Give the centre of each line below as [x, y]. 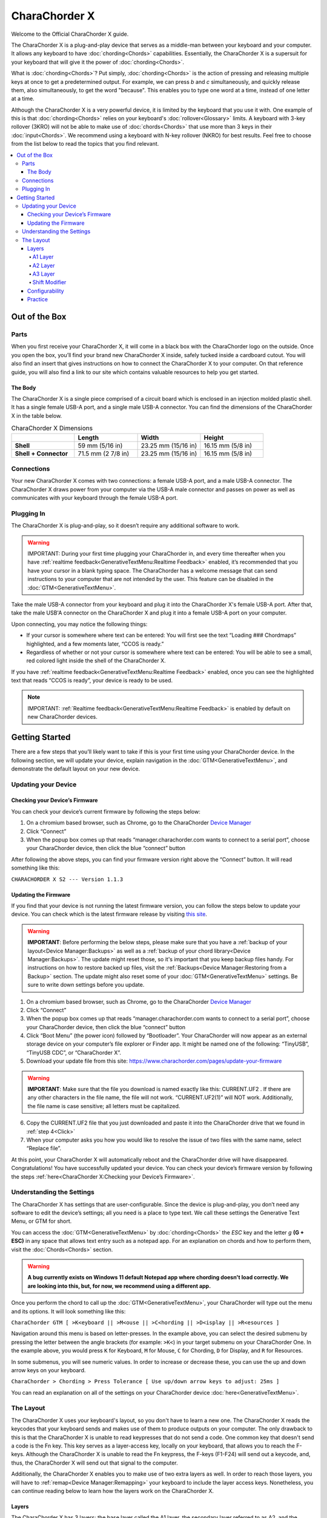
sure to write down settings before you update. [86, 985]
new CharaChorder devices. [63, 717]
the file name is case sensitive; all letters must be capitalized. [104, 1106]
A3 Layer [44, 274]
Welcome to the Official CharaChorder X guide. [70, 34]
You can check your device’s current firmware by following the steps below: [106, 811]
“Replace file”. [44, 1148]
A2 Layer [44, 265]
